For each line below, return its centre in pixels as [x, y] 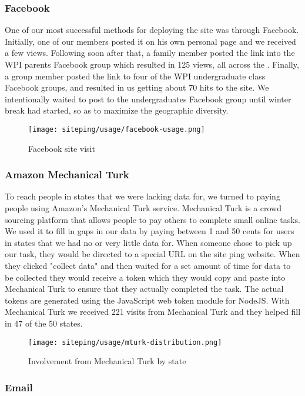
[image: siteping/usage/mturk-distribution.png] [125, 342]
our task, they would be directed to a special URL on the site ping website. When [152, 254]
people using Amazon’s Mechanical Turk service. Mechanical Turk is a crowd [143, 208]
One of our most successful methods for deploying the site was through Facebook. [152, 30]
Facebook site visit [62, 148]
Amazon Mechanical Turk [67, 174]
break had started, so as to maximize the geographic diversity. [117, 110]
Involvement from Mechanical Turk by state [107, 361]
